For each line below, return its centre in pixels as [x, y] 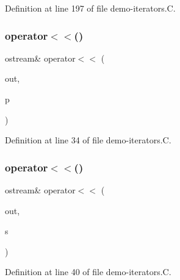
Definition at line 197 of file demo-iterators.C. [90, 8]
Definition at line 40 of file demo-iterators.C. [88, 272]
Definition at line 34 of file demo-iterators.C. [88, 140]
